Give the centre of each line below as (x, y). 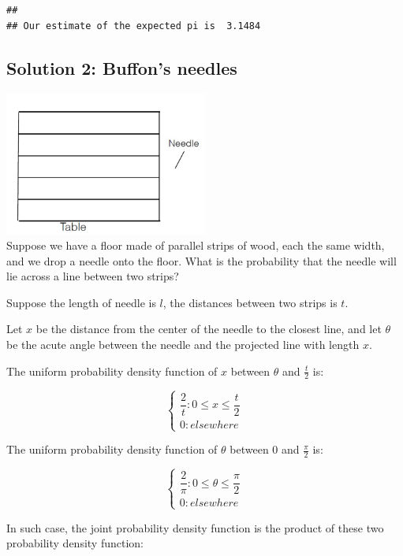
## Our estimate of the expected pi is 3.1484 (134, 26)
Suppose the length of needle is (81, 302)
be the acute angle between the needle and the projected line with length (183, 345)
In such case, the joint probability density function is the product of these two (195, 527)
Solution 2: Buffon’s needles (122, 67)
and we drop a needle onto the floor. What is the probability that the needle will (201, 260)
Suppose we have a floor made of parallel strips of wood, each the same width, (196, 245)
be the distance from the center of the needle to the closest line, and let (209, 329)
